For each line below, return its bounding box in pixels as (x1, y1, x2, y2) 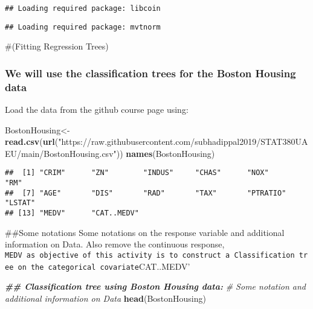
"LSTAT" (5, 199, 36, 208)
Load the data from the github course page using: (5, 103, 189, 116)
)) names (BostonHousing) (116, 147, 215, 159)
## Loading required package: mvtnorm (5, 22, 161, 31)
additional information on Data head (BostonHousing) (5, 291, 206, 304)
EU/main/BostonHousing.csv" (5, 147, 117, 159)
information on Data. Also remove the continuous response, (5, 238, 225, 250)
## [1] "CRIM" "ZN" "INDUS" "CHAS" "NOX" (5, 168, 269, 177)
